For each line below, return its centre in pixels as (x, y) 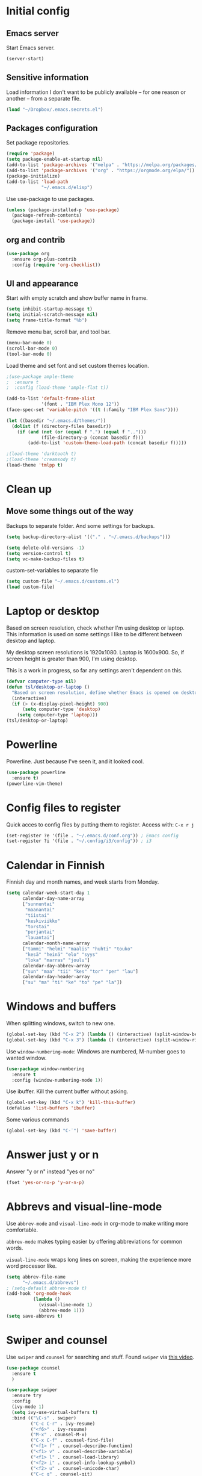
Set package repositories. (38, 143)
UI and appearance (42, 283)
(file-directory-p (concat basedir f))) (93, 438)
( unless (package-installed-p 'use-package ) (63, 210)
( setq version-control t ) (38, 553)
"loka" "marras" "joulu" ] (57, 960)
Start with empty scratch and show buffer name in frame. (77, 298)
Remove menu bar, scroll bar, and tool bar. (59, 332)
